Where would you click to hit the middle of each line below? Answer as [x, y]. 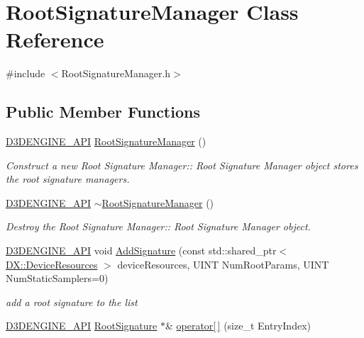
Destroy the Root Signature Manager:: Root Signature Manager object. [158, 226]
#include [26, 73]
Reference [55, 39]
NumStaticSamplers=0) [57, 278]
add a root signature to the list [72, 302]
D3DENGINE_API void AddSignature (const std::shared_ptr [141, 250]
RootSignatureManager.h [116, 73]
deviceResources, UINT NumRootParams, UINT [223, 264]
